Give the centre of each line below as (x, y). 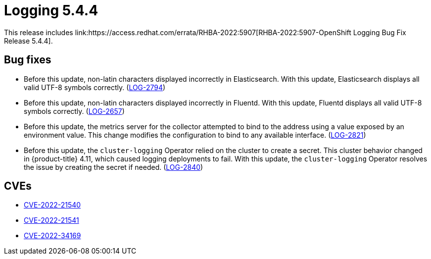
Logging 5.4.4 (51, 10)
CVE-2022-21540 (52, 205)
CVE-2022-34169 (52, 236)
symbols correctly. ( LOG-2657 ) (74, 111)
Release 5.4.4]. (28, 41)
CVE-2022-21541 (51, 220)
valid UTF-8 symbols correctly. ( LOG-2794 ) (95, 87)
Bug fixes (28, 60)
